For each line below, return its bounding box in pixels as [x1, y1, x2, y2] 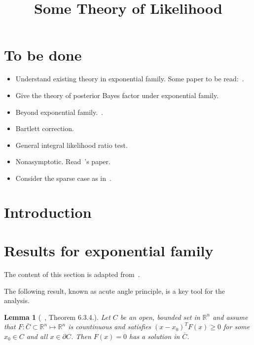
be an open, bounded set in [120, 311, 200, 322]
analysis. [4, 295, 30, 306]
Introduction [4, 202, 92, 222]
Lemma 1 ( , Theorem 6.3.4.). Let [4, 311, 110, 322]
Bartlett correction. [15, 123, 74, 134]
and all [26, 331, 48, 341]
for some [223, 321, 250, 332]
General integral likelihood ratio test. [15, 139, 128, 150]
